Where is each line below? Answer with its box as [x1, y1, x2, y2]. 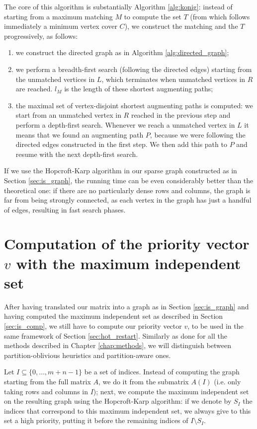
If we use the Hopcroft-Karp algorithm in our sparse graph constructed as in [4, 165, 237, 176]
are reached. [15, 83, 53, 94]
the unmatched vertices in [15, 73, 95, 84]
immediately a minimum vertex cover [4, 21, 117, 31]
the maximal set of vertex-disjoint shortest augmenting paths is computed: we [15, 100, 253, 110]
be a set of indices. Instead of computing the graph [84, 366, 240, 377]
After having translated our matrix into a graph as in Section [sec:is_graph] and [4, 301, 249, 311]
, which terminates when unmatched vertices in [101, 73, 246, 84]
